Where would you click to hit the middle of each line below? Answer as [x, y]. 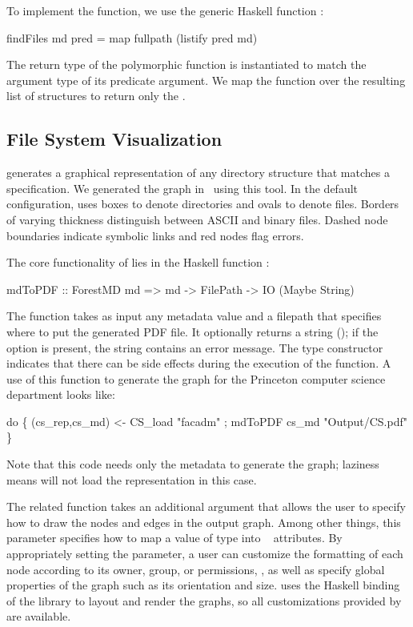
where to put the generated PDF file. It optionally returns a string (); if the [192, 331]
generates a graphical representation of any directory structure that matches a [198, 173]
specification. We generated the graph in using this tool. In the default [182, 188]
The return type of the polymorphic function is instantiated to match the [186, 64]
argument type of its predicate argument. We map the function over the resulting [206, 80]
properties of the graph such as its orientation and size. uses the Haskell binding [203, 585]
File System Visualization [114, 139]
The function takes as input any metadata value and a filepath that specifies [194, 316]
